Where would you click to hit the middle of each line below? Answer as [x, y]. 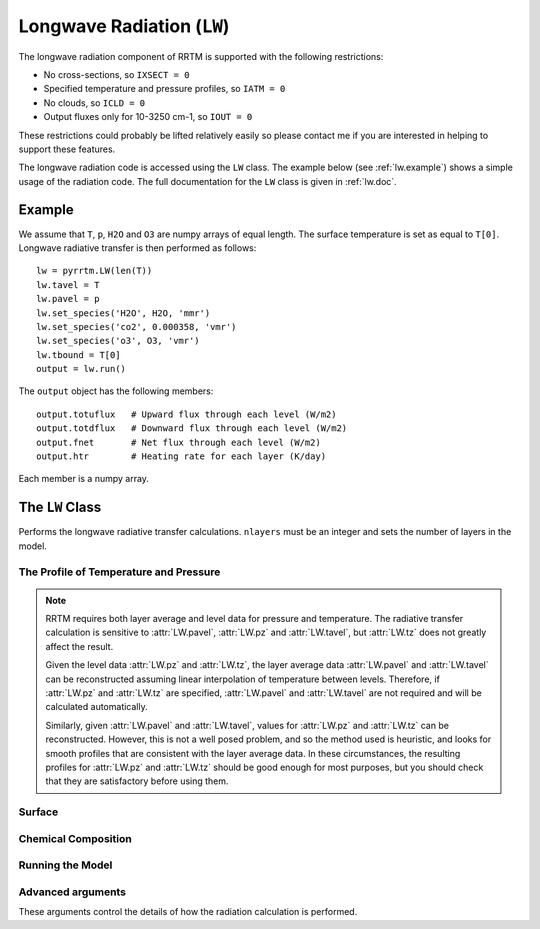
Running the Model [65, 865]
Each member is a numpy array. [84, 479]
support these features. [67, 149]
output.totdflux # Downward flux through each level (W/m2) [192, 428]
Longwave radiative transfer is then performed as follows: [137, 247]
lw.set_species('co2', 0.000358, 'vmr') [136, 326]
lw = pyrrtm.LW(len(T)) [94, 271]
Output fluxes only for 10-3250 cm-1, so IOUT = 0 [148, 117]
